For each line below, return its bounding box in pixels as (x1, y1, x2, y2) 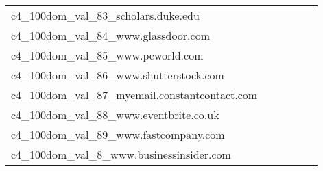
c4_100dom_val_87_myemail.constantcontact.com (11, 87, 258, 103)
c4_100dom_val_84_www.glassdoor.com (11, 27, 210, 43)
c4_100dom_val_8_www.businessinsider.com (11, 146, 231, 162)
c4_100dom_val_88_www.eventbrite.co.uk (11, 107, 219, 122)
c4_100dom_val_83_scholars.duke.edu (11, 8, 200, 23)
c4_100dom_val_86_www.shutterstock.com (11, 67, 224, 83)
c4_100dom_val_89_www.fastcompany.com (11, 127, 225, 142)
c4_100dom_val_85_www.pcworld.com (11, 47, 204, 63)
